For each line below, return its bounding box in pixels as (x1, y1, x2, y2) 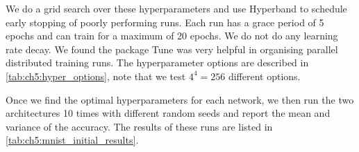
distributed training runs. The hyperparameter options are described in (6, 55, 309, 70)
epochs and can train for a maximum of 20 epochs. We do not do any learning (6, 28, 338, 43)
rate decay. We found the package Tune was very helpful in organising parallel (6, 41, 338, 56)
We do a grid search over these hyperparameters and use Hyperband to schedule (6, 1, 347, 15)
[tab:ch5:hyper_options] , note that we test (6, 68, 186, 83)
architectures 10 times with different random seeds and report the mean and (6, 106, 331, 120)
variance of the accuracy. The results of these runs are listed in (6, 119, 273, 133)
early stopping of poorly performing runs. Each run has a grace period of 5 (6, 15, 324, 29)
